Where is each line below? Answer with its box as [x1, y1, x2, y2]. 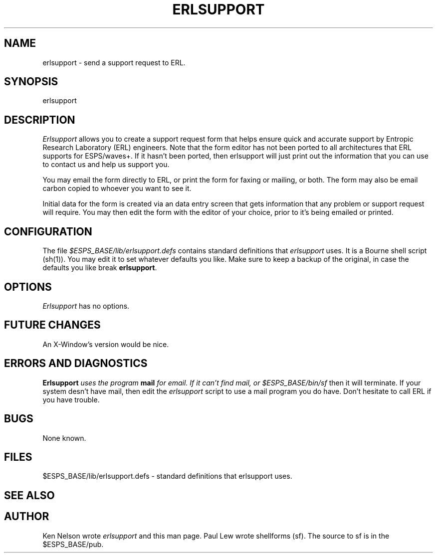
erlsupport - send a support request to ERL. [42, 58, 186, 67]
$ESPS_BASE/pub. [42, 540, 104, 549]
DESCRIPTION [4, 113, 75, 126]
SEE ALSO [4, 489, 55, 502]
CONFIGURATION [4, 225, 92, 238]
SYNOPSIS [4, 75, 58, 88]
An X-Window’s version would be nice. [42, 340, 169, 349]
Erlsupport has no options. [42, 301, 130, 310]
